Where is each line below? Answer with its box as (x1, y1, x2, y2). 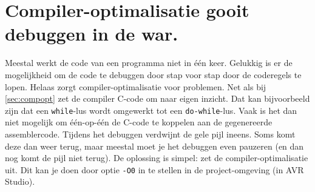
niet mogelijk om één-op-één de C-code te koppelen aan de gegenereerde (5, 116, 273, 128)
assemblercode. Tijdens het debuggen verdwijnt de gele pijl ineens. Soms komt (5, 127, 296, 140)
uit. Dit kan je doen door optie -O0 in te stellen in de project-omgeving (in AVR (5, 163, 304, 176)
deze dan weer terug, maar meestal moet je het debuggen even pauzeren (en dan (5, 139, 304, 152)
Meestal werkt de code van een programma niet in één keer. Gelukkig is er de (5, 56, 293, 69)
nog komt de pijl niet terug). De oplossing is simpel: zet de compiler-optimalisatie (5, 151, 308, 164)
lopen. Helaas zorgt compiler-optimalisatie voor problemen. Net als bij (5, 80, 266, 93)
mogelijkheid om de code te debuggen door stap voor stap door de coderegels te (5, 68, 302, 81)
